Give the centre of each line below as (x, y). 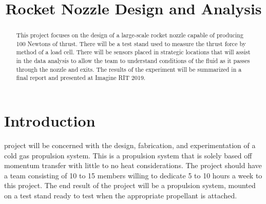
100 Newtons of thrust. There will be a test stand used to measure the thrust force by (131, 43)
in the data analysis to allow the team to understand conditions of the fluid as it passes (133, 61)
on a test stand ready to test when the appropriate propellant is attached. (121, 196)
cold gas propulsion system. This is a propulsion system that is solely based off (128, 155)
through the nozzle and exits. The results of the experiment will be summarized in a (129, 69)
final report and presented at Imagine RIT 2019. (81, 78)
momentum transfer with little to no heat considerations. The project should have (133, 165)
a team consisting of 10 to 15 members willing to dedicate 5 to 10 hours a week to (133, 175)
